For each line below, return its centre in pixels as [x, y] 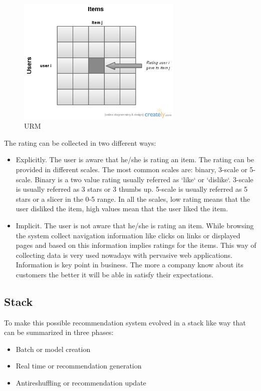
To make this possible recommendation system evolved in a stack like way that [125, 322]
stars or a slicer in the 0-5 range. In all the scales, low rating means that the [133, 199]
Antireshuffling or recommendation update [81, 383]
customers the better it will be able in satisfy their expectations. [114, 274]
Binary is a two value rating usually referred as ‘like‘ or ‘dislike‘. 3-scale [144, 179]
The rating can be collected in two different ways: [80, 142]
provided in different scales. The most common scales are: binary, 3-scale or [132, 169]
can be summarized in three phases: [59, 332]
